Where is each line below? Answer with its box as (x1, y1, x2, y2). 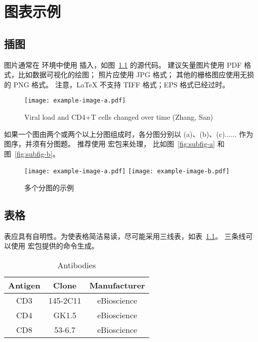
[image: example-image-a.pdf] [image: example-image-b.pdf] (24, 168, 230, 175)
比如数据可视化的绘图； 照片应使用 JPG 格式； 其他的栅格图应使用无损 (18, 69, 254, 80)
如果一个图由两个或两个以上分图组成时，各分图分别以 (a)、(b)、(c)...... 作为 (4, 128, 253, 139)
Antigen (8, 279, 40, 291)
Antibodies (57, 259, 96, 271)
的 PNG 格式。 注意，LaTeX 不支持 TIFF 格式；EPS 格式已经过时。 (4, 79, 230, 89)
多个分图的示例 (24, 182, 74, 193)
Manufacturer (89, 279, 145, 291)
